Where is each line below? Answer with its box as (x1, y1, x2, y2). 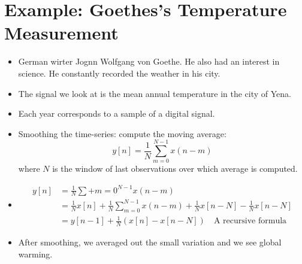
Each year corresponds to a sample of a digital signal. (18, 107, 215, 120)
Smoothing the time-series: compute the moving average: (18, 127, 226, 139)
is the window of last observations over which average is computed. (52, 162, 298, 175)
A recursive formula (213, 217, 287, 226)
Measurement (4, 20, 119, 45)
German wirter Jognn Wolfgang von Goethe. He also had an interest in (18, 55, 280, 68)
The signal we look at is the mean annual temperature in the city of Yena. (18, 87, 292, 99)
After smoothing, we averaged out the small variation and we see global (18, 236, 282, 248)
